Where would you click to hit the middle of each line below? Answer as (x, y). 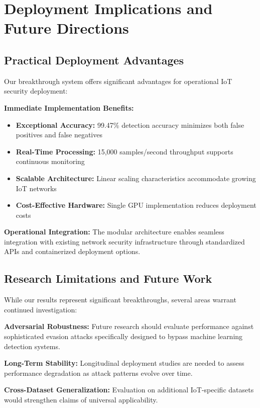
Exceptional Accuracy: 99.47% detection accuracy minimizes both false (130, 125)
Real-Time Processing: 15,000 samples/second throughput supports (124, 151)
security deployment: (36, 91)
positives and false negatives (59, 135)
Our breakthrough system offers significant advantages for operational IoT (118, 81)
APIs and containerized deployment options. (72, 251)
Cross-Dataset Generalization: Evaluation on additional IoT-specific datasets (129, 390)
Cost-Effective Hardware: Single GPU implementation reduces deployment (136, 205)
